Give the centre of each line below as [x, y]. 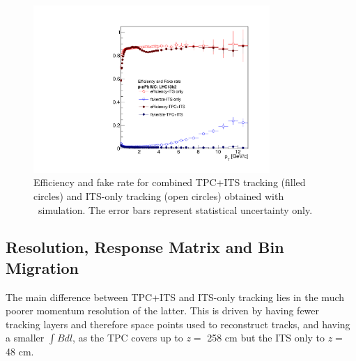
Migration [42, 267]
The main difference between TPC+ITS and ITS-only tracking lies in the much [175, 297]
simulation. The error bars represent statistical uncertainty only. [175, 209]
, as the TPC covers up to [128, 338]
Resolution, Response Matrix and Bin [145, 247]
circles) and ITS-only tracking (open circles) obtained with [159, 195]
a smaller [25, 338]
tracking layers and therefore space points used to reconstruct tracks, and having [178, 324]
